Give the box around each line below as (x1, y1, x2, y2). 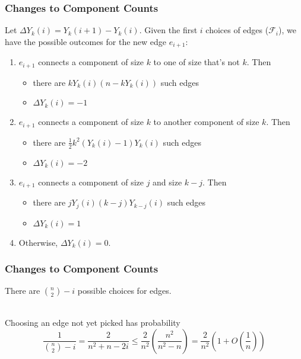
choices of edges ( (205, 24, 269, 36)
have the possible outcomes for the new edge (5, 35, 167, 47)
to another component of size (153, 116, 259, 128)
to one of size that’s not (153, 56, 240, 68)
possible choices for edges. (77, 284, 172, 297)
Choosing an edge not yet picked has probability (5, 316, 180, 328)
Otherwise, (18, 236, 58, 248)
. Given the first (139, 24, 198, 36)
